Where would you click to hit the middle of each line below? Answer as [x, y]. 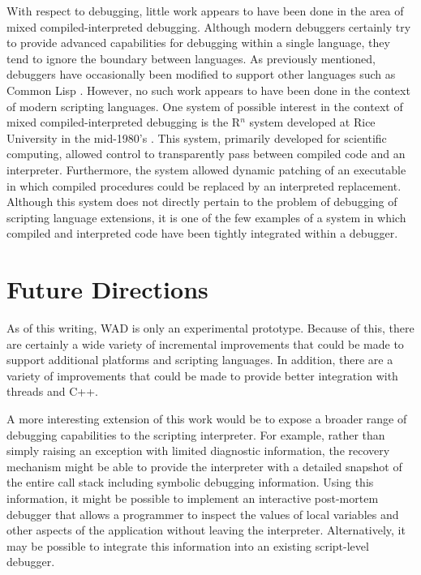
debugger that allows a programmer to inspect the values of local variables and [203, 514]
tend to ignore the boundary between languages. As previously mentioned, [191, 58]
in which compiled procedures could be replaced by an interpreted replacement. [204, 185]
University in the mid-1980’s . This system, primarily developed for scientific [197, 137]
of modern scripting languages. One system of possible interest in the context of [205, 106]
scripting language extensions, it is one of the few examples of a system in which [206, 217]
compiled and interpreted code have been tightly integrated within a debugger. [202, 233]
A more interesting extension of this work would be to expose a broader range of [207, 418]
